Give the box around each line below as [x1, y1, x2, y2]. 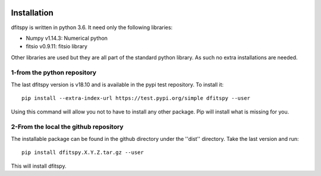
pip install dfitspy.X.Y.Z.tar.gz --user [21, 149, 144, 156]
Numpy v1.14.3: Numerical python [26, 34, 108, 42]
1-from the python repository [11, 68, 97, 77]
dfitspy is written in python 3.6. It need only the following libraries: [11, 24, 173, 31]
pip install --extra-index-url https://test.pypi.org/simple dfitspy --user [21, 95, 251, 102]
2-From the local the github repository [11, 122, 124, 131]
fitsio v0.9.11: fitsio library [26, 43, 87, 50]
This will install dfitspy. [11, 162, 67, 169]
